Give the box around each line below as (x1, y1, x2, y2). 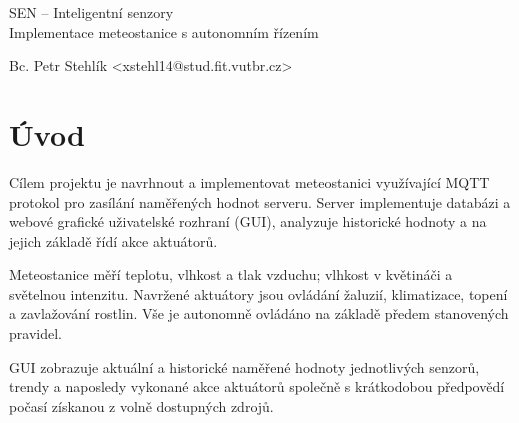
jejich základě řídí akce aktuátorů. (9, 230, 218, 251)
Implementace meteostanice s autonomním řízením (9, 21, 319, 42)
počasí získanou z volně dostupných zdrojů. (9, 395, 274, 416)
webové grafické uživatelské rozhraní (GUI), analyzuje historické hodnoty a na (9, 211, 487, 232)
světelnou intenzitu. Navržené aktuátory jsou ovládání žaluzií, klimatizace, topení (9, 283, 508, 304)
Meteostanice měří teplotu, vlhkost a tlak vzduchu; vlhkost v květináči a (9, 264, 453, 285)
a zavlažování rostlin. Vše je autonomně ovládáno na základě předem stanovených (9, 303, 509, 324)
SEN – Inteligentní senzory (9, 2, 174, 22)
